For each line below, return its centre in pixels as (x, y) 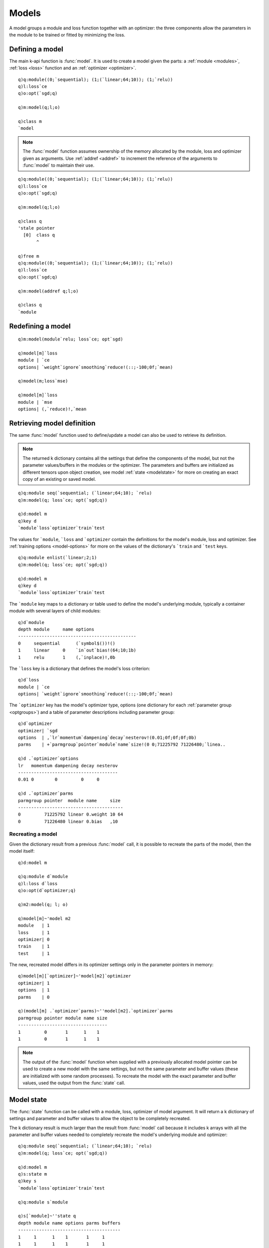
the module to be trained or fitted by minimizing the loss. (67, 34)
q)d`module (31, 622)
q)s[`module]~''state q (47, 1216)
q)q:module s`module (43, 1202)
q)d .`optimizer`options (48, 759)
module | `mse (35, 402)
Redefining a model (40, 326)
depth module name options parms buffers (69, 1223)
